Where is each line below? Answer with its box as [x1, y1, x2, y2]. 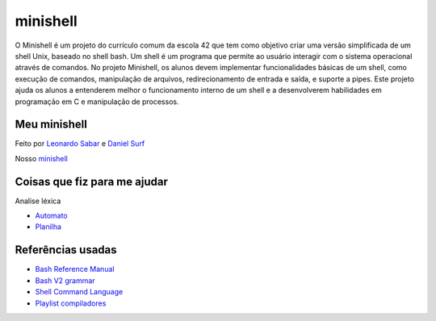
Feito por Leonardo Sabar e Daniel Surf [15, 139, 145, 148]
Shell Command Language [35, 287, 124, 297]
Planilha [35, 222, 62, 231]
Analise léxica [15, 196, 61, 206]
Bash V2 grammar [35, 275, 96, 286]
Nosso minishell [15, 153, 68, 163]
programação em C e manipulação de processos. [15, 97, 179, 106]
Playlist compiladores [35, 298, 107, 308]
